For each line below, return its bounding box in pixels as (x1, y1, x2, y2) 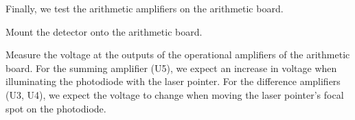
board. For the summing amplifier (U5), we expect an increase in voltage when (5, 60, 337, 75)
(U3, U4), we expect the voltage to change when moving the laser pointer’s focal (5, 87, 344, 101)
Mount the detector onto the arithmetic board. (5, 24, 203, 38)
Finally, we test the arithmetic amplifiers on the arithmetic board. (5, 1, 284, 15)
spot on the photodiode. (5, 101, 106, 115)
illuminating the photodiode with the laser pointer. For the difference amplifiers (5, 74, 341, 88)
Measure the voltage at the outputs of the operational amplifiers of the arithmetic (5, 47, 350, 62)
